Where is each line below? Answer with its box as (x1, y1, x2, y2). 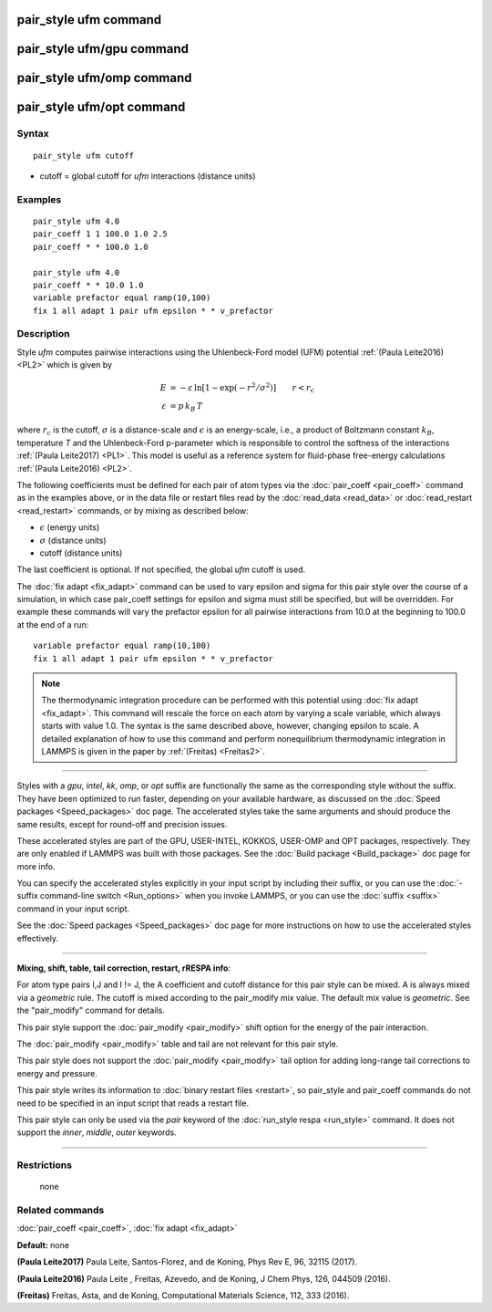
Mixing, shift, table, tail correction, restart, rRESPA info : (16, 963, 231, 974)
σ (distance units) (39, 535, 107, 546)
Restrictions (16, 1159, 73, 1171)
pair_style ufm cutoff (33, 151, 135, 161)
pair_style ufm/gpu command (16, 41, 190, 57)
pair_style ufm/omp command (16, 70, 192, 86)
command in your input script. (16, 903, 130, 914)
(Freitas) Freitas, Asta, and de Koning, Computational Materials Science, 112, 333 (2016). (16, 1290, 350, 1300)
